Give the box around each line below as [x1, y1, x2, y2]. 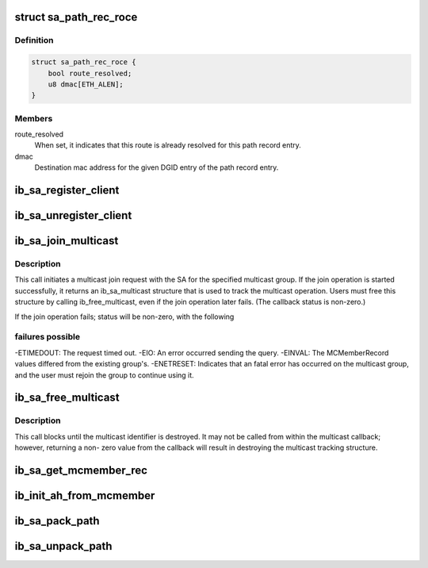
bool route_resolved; [48, 68, 132, 78]
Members [14, 113, 53, 124]
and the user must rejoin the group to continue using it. [14, 370, 194, 380]
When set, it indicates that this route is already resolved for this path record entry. [34, 140, 301, 150]
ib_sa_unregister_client [14, 209, 132, 222]
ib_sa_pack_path [14, 514, 100, 528]
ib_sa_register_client [14, 183, 120, 198]
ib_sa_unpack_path [14, 539, 113, 553]
